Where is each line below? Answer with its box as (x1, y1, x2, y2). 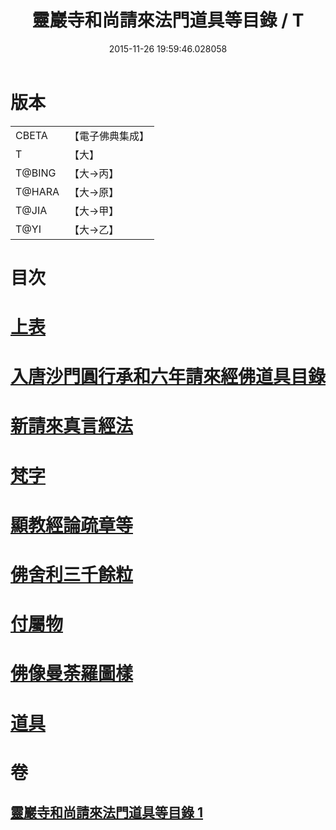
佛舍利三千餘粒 (10, 564, 134, 586)
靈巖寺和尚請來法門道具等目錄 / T (31, 9, 305, 32)
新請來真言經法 (10, 415, 134, 438)
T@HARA (15, 184, 60, 198)
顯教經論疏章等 (10, 514, 134, 536)
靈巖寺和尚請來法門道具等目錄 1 (10, 804, 204, 821)
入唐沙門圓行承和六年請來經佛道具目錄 (10, 366, 327, 388)
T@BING (15, 166, 57, 180)
